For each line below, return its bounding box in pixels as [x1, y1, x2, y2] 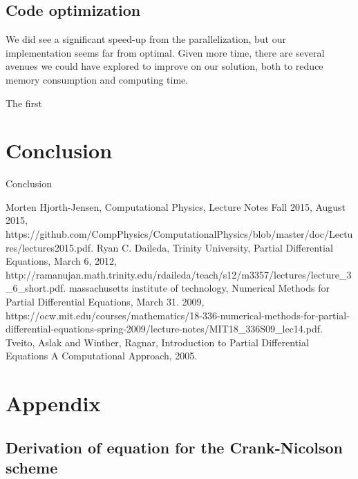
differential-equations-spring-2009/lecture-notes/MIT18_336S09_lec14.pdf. [6, 321, 323, 336]
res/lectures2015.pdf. [6, 240, 94, 254]
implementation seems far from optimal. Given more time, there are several [6, 45, 325, 59]
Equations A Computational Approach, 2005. [6, 348, 198, 363]
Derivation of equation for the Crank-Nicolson [6, 436, 343, 458]
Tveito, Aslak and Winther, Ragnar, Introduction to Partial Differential [6, 335, 309, 349]
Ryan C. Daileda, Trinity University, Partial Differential [96, 240, 333, 254]
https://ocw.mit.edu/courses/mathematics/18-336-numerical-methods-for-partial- [6, 308, 350, 322]
